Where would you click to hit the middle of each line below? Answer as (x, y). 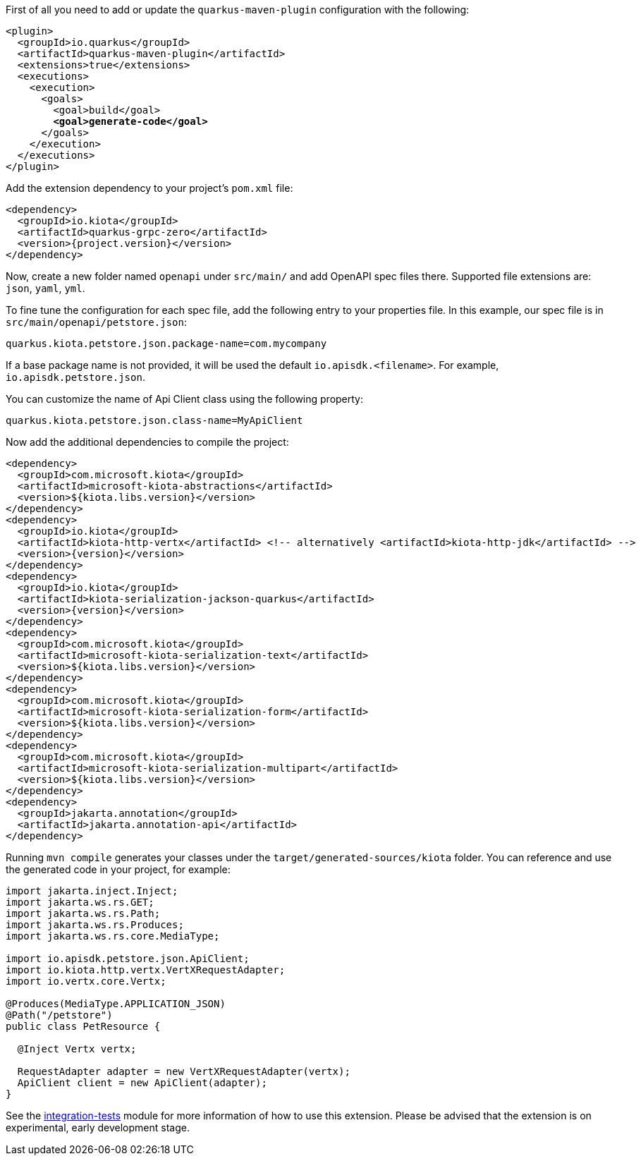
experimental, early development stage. (98, 1127)
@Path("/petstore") (59, 1015)
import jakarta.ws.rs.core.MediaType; (113, 936)
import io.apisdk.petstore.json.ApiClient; (128, 959)
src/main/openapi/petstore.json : (96, 322)
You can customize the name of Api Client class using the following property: (185, 399)
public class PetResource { (83, 1026)
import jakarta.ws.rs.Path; (83, 913)
